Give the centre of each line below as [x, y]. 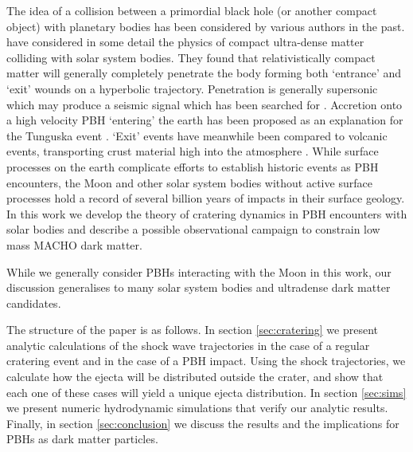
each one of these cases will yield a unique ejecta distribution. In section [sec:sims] [206, 392]
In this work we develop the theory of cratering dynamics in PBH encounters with [207, 213]
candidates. [34, 303]
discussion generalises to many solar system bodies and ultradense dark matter [199, 287]
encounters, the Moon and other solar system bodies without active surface [189, 182]
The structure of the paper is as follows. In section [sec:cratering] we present [193, 330]
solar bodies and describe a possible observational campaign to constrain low [193, 229]
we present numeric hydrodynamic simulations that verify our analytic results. [197, 408]
